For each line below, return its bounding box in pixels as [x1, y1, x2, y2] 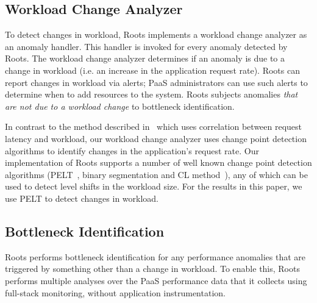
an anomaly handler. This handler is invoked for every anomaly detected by [5, 40, 288, 52]
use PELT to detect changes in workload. [5, 191, 158, 204]
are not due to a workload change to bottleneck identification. [5, 99, 235, 112]
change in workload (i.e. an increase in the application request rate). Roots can [5, 63, 300, 76]
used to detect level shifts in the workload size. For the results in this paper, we [5, 180, 302, 193]
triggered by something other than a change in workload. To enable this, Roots [5, 262, 300, 275]
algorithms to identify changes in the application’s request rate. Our [5, 144, 259, 157]
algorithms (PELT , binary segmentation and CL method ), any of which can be [5, 168, 308, 180]
